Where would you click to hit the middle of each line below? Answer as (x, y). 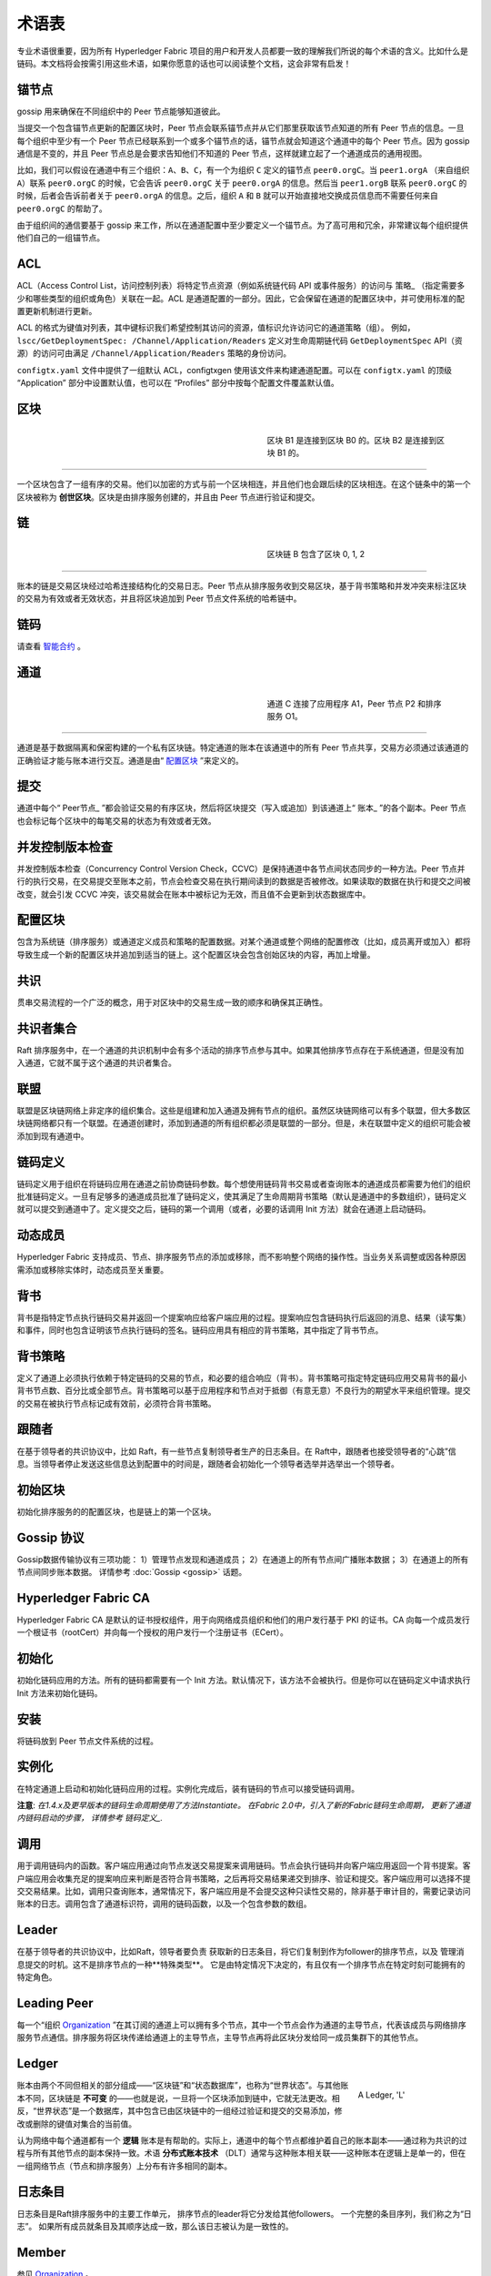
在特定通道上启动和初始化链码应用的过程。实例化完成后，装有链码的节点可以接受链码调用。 (188, 1788)
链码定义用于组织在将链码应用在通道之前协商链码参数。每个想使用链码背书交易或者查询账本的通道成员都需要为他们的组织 (244, 1184)
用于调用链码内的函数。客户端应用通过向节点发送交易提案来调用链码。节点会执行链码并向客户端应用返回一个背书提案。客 (244, 1865)
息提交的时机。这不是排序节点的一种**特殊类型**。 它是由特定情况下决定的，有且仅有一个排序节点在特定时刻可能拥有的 (241, 1964)
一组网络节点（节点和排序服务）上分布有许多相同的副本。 (124, 2166)
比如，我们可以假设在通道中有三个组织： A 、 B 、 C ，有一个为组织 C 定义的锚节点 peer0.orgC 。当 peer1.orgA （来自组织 (243, 170)
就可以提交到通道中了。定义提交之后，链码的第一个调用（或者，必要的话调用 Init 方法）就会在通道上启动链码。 (224, 1209)
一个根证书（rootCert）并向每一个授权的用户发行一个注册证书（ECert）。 (152, 1632)
